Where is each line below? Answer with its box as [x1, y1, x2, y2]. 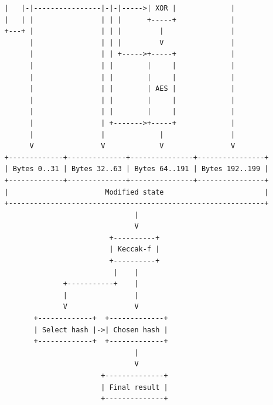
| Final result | [101, 383, 168, 392]
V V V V [29, 142, 236, 151]
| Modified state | [4, 188, 269, 196]
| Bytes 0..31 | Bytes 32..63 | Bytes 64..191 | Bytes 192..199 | [4, 165, 269, 173]
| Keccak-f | [109, 245, 160, 254]
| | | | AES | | [29, 84, 236, 93]
